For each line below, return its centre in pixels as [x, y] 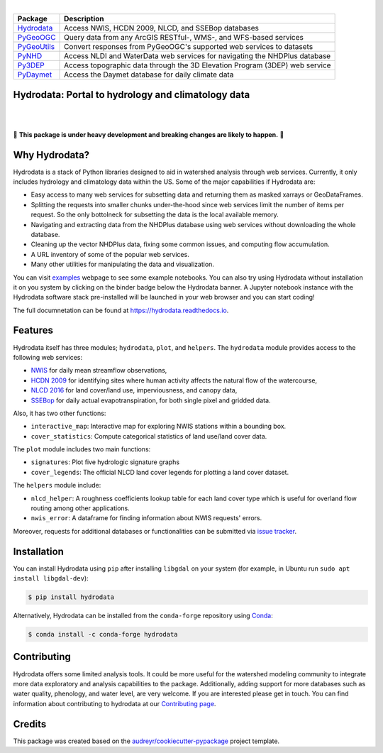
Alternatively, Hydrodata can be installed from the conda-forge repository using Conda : [143, 616]
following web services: [48, 357]
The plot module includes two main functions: [82, 449]
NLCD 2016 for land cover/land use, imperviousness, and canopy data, [134, 390]
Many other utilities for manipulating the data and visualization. [122, 264]
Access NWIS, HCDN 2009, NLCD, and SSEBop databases [161, 28]
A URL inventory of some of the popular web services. [110, 254]
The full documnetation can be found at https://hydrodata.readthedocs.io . [121, 310]
